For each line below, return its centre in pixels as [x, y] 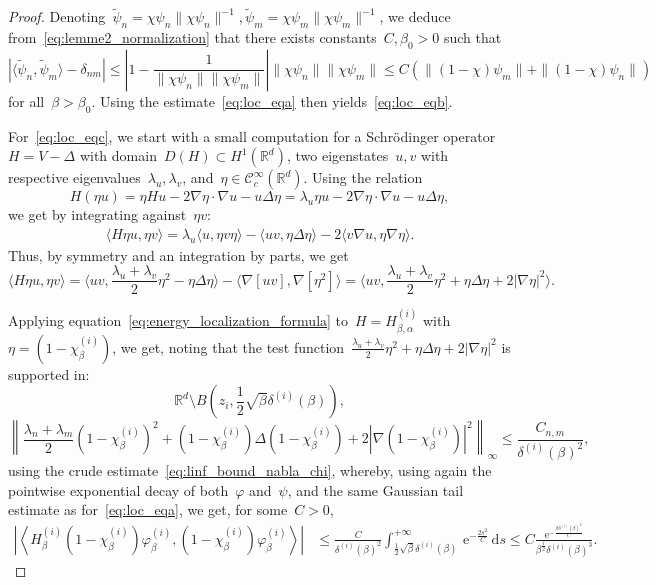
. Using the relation [363, 177]
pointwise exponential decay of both [118, 489]
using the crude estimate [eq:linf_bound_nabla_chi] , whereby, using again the [250, 469]
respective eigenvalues [74, 177]
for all [26, 100]
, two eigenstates [337, 155]
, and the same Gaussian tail [375, 489]
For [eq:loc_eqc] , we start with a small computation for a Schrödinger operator [252, 135]
